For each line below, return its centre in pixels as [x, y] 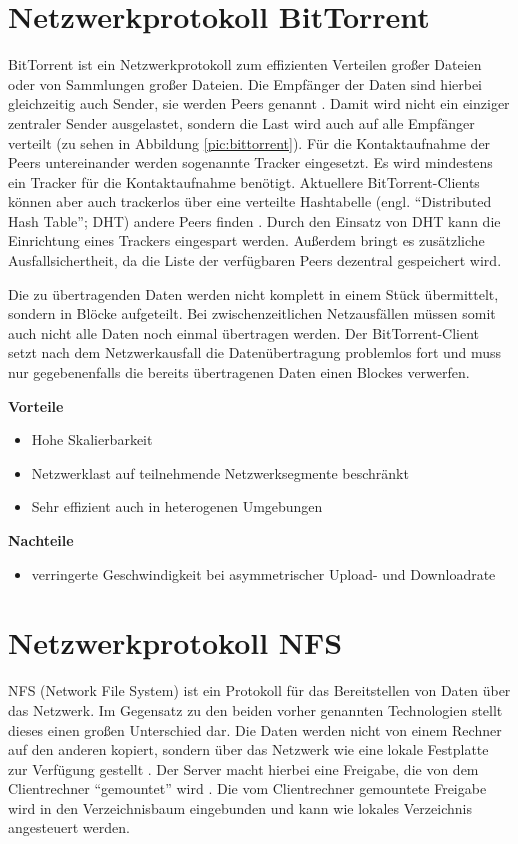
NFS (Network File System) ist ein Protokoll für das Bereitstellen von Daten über [259, 690]
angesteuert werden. [69, 827]
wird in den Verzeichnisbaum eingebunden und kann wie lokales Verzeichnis [240, 807]
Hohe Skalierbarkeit [92, 439]
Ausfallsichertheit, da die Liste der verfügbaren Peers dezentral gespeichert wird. [255, 260]
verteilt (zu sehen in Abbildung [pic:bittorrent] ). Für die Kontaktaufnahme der [249, 142]
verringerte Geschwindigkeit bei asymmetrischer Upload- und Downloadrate [263, 573]
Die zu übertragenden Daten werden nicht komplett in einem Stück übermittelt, [253, 293]
